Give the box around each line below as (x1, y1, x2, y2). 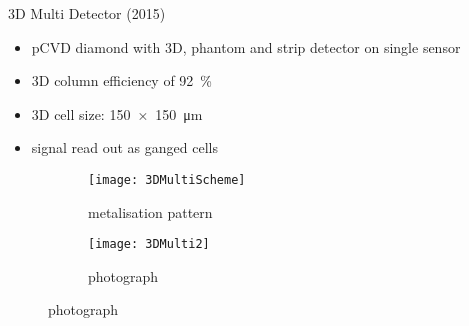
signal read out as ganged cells (31, 137, 218, 158)
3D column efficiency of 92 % (31, 70, 213, 91)
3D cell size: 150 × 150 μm (31, 103, 203, 124)
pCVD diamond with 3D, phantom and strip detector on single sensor (31, 36, 461, 57)
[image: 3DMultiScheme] (88, 172, 246, 187)
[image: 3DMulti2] (88, 237, 210, 252)
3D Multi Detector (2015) (8, 3, 166, 23)
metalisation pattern (88, 201, 213, 222)
